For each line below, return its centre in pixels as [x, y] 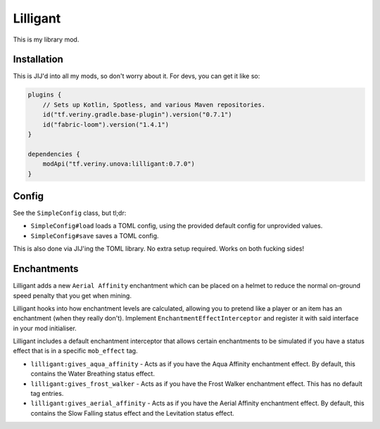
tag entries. [47, 394]
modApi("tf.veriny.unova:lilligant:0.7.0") [119, 164]
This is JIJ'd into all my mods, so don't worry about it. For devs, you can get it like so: [137, 76]
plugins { [45, 95]
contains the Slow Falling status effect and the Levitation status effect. [133, 413]
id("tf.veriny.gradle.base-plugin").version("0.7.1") [137, 115]
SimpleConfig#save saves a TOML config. [95, 235]
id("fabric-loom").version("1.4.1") [106, 124]
